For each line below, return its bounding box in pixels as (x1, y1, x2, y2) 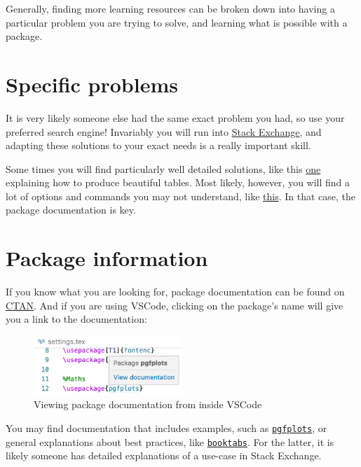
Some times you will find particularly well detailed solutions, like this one (6, 161, 321, 176)
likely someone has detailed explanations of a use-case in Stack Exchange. (6, 448, 322, 463)
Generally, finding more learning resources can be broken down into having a (6, 1, 335, 15)
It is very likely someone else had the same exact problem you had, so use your (6, 110, 345, 125)
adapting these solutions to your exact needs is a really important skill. (6, 138, 311, 153)
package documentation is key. (6, 202, 136, 217)
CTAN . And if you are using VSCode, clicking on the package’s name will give (6, 298, 343, 312)
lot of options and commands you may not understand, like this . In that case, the (6, 188, 355, 203)
